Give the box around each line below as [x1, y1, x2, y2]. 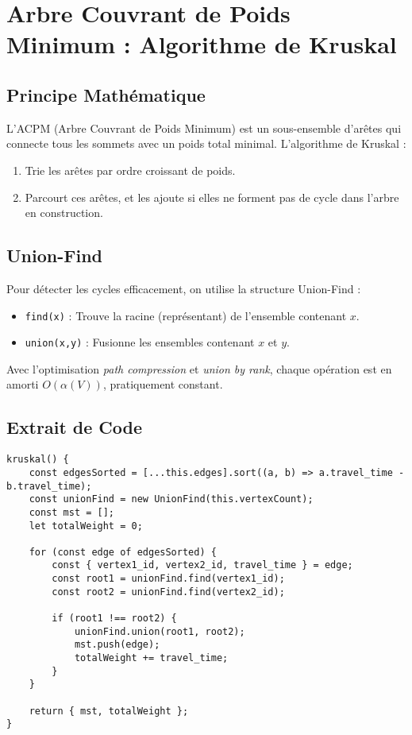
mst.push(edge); [74, 639, 160, 651]
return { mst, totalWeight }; [29, 705, 189, 717]
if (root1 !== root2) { [52, 613, 177, 625]
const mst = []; [29, 506, 115, 518]
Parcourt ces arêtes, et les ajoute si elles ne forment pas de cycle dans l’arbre [25, 188, 399, 205]
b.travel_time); [6, 480, 92, 492]
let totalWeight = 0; [29, 520, 143, 532]
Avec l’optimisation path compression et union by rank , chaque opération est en [6, 360, 392, 377]
